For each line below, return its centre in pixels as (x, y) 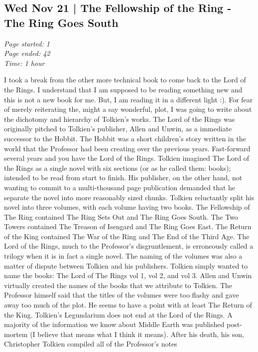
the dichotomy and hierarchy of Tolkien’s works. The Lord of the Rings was (120, 119)
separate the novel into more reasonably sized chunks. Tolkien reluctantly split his (129, 197)
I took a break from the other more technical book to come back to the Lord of (125, 80)
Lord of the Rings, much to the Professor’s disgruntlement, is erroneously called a (129, 246)
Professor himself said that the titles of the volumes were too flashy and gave (122, 295)
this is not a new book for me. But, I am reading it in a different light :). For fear (129, 99)
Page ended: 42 (27, 53)
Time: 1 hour (24, 63)
